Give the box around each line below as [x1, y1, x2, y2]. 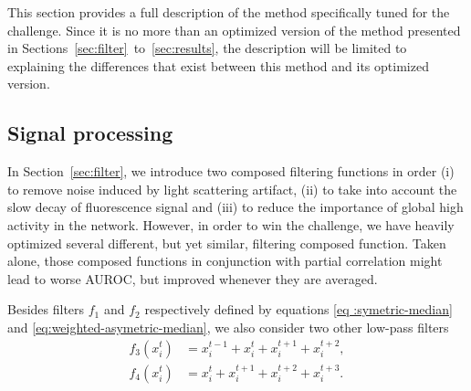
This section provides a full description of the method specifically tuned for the [7, 3, 450, 21]
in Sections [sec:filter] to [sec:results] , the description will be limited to [7, 38, 407, 58]
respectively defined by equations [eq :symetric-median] [144, 300, 453, 319]
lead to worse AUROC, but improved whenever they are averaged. [7, 269, 378, 288]
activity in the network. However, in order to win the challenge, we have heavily [7, 215, 455, 234]
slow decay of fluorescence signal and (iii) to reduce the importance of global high [7, 197, 464, 217]
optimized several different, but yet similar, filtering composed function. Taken [7, 233, 446, 252]
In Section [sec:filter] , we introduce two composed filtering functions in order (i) [7, 162, 455, 181]
